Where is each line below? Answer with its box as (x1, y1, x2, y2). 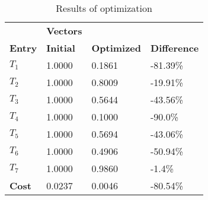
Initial (46, 41, 75, 55)
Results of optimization (56, 1, 152, 15)
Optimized (91, 41, 142, 55)
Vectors (46, 24, 82, 37)
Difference (151, 41, 199, 55)
